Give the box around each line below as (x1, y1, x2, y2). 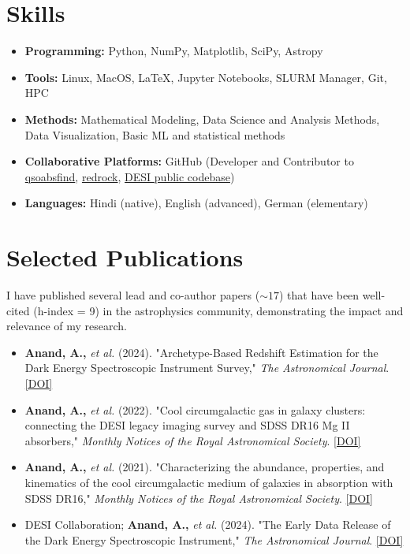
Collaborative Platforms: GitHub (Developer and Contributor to (24, 153, 354, 169)
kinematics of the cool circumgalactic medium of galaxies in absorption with (24, 474, 393, 490)
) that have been (279, 287, 360, 303)
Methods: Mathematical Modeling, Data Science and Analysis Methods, (24, 110, 380, 127)
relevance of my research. (6, 318, 127, 334)
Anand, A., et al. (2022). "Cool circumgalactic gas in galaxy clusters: (24, 401, 366, 418)
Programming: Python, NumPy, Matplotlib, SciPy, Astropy (24, 43, 323, 59)
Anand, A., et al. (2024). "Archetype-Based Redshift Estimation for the (24, 344, 378, 360)
